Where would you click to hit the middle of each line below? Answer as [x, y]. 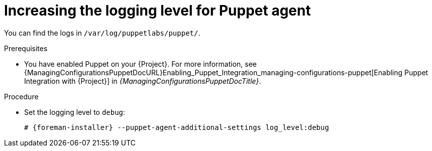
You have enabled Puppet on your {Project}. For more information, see [141, 64]
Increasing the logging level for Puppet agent [157, 11]
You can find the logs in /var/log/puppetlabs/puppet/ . [102, 33]
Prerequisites [26, 48]
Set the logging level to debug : [75, 112]
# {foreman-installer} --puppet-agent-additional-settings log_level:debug [177, 127]
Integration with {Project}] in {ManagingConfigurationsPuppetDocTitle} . [143, 81]
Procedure [21, 96]
